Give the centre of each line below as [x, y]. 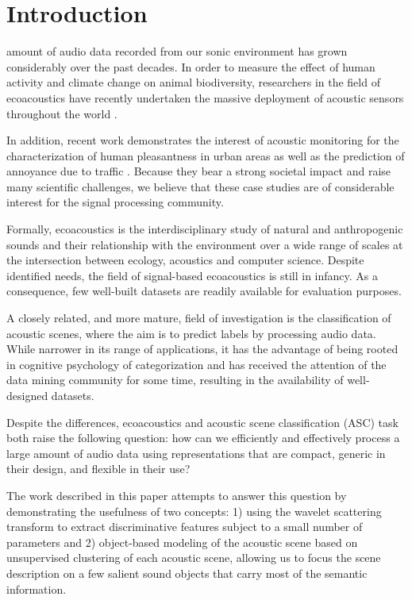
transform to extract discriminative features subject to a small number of [185, 527]
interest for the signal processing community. [115, 202]
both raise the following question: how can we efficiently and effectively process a [203, 438]
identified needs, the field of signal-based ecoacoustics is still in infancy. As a [193, 275]
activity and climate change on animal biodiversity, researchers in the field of [193, 82]
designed [27, 395]
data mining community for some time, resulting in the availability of [175, 380]
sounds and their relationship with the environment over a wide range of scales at [205, 244]
